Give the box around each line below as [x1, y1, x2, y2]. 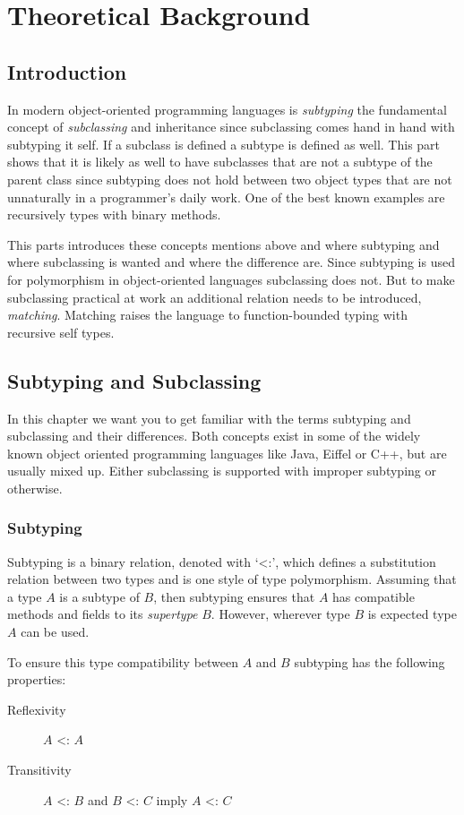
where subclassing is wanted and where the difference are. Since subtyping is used [7, 253, 455, 271]
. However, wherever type [211, 605, 350, 623]
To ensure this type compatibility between [7, 652, 239, 671]
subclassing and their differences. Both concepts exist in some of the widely [7, 426, 421, 445]
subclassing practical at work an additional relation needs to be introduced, [7, 287, 422, 306]
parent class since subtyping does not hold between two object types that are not [7, 169, 452, 188]
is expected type [367, 605, 457, 623]
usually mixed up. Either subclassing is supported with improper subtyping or [7, 461, 436, 480]
